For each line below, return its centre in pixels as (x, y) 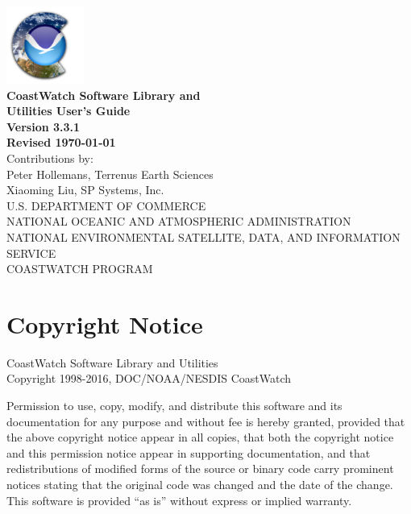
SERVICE (31, 253)
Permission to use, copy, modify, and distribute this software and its (174, 406)
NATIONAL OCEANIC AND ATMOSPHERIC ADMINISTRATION (179, 221)
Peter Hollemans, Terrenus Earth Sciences (110, 174)
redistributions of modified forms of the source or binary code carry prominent (200, 468)
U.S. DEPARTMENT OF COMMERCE (106, 205)
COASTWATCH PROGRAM (80, 269)
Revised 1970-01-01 (61, 142)
